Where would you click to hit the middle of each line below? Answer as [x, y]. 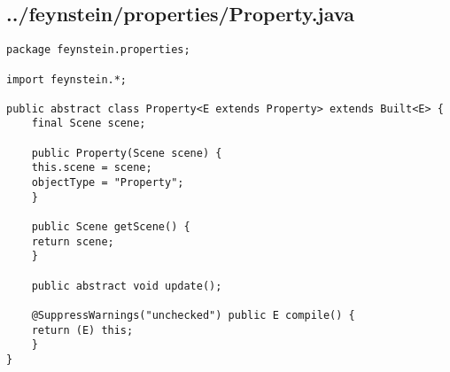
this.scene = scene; [92, 168]
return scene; [73, 241]
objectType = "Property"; [108, 183]
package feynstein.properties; [98, 50]
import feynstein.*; [67, 79]
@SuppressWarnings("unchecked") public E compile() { [193, 316]
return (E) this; [82, 330]
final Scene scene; [89, 124]
